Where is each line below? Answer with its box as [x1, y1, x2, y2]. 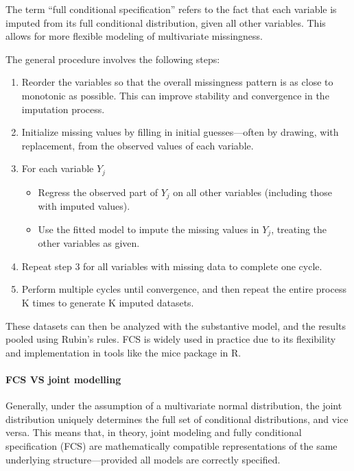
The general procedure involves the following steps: [5, 51, 220, 66]
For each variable [21, 161, 94, 176]
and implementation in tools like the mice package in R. [5, 345, 241, 359]
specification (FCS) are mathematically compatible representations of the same [5, 439, 338, 453]
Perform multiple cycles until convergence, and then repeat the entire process [21, 282, 346, 296]
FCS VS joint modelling [5, 372, 121, 387]
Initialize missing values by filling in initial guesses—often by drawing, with [21, 125, 339, 139]
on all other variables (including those [173, 184, 332, 199]
